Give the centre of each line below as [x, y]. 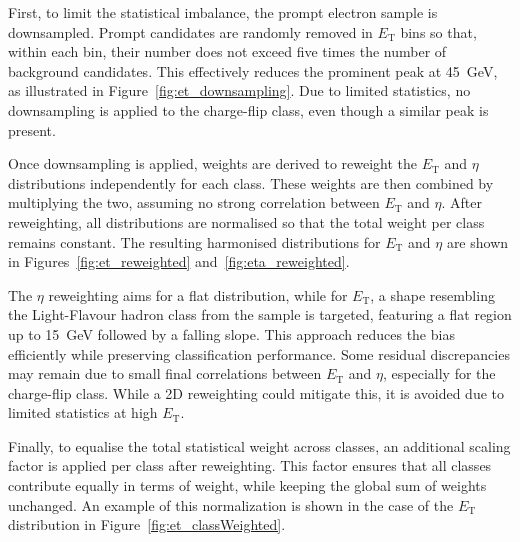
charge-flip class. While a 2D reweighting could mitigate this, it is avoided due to [256, 392]
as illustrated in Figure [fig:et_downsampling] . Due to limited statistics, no [239, 90]
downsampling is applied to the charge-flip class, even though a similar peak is [248, 109]
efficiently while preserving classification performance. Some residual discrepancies [259, 353]
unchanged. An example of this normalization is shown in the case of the [231, 504]
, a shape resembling [432, 294]
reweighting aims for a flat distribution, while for [198, 294]
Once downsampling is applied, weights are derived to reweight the [213, 163]
